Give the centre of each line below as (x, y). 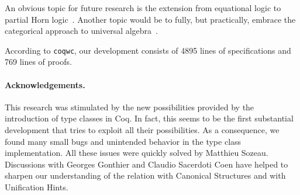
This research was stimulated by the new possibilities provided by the (130, 107)
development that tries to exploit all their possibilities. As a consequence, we (142, 130)
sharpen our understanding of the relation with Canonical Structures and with (145, 175)
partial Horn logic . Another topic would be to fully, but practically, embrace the (150, 19)
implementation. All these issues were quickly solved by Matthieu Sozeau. (137, 153)
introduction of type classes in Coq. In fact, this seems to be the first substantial (149, 118)
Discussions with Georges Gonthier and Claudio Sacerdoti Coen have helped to (146, 164)
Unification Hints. (37, 187)
